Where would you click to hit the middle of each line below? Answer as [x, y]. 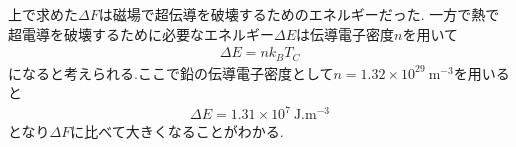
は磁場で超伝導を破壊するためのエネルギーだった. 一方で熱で [299, 14]
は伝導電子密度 [345, 33]
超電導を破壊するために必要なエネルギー [141, 33]
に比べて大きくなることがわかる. [177, 131]
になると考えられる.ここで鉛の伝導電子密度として [171, 72]
